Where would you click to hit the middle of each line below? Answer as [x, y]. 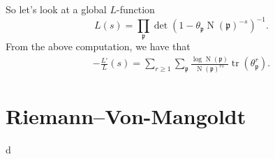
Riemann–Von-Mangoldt [126, 116]
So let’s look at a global [56, 9]
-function [135, 9]
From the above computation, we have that [98, 46]
